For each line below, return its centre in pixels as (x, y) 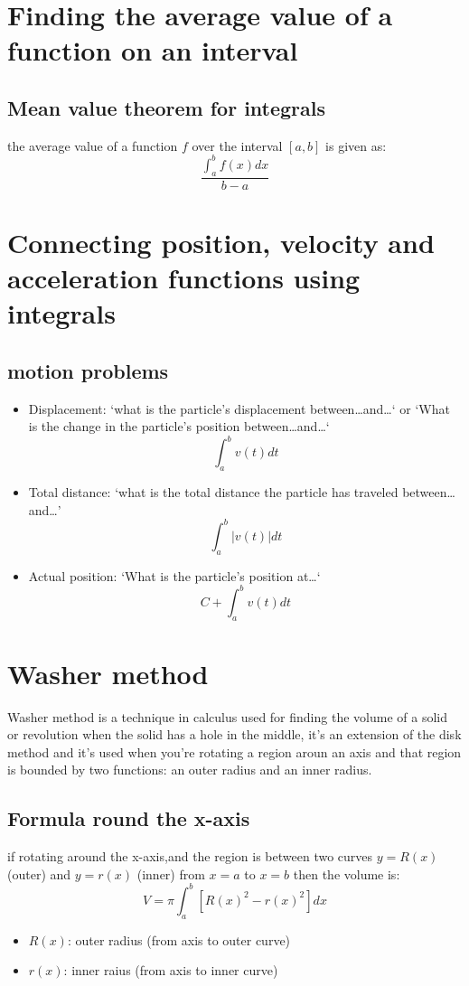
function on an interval (153, 50)
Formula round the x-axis (129, 818)
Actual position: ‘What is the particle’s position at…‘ (174, 575)
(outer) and (39, 873)
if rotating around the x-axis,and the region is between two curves (190, 856)
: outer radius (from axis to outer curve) (179, 939)
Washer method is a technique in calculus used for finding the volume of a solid (227, 716)
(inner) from (171, 873)
